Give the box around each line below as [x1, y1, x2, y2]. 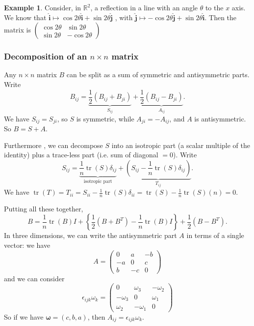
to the [205, 2, 224, 12]
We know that [4, 12, 47, 22]
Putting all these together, [4, 203, 83, 213]
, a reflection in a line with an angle [90, 2, 198, 12]
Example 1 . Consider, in [4, 2, 81, 12]
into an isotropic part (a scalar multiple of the [111, 140, 250, 150]
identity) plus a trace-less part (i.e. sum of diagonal [4, 149, 158, 160]
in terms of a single [186, 230, 244, 240]
